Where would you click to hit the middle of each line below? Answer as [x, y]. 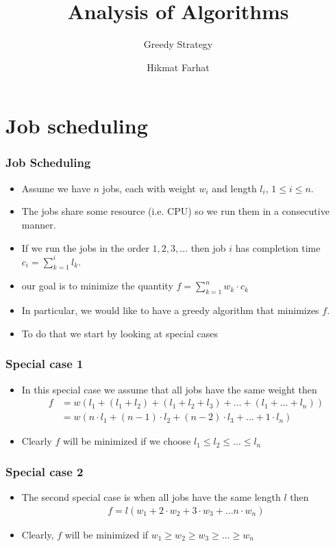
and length [234, 188]
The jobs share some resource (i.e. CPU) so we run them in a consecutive [175, 211]
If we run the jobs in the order [85, 247]
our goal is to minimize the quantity [97, 286]
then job [208, 247]
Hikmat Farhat [178, 67]
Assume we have [56, 188]
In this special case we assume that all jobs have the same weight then [169, 389]
